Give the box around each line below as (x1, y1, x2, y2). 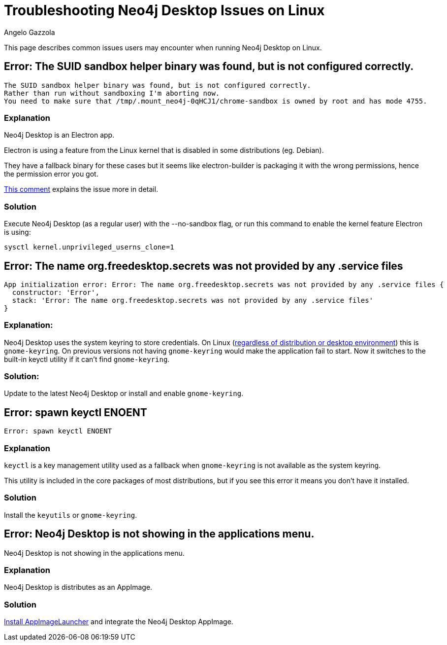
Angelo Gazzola (4, 28, 55, 36)
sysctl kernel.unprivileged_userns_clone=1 (4, 243, 174, 251)
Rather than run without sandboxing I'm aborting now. (4, 89, 220, 97)
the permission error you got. (4, 170, 98, 179)
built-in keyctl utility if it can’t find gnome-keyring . (4, 355, 170, 363)
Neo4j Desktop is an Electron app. (4, 131, 115, 140)
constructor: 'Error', (12, 288, 99, 296)
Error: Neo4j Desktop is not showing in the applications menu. (4, 528, 315, 540)
